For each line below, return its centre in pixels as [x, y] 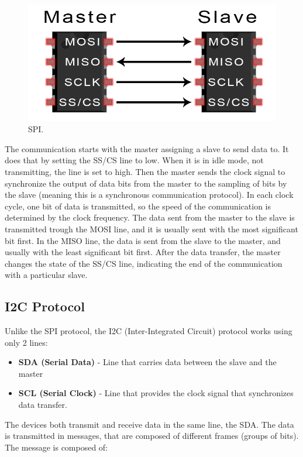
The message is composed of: [56, 447]
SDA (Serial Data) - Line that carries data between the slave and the [147, 362]
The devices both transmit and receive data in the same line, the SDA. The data [149, 424]
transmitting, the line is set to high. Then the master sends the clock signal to [145, 171]
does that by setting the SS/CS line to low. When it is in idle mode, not [134, 160]
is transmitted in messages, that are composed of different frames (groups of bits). [152, 436]
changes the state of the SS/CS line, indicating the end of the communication [144, 263]
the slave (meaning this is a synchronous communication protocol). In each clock [149, 195]
